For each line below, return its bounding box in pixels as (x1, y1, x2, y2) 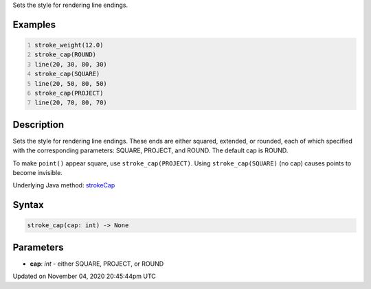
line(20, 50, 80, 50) (34, 80, 108, 87)
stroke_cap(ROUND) (34, 51, 96, 58)
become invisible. (12, 169, 63, 177)
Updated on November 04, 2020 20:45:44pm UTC (12, 272, 156, 281)
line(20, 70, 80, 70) (34, 99, 108, 106)
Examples (12, 19, 56, 30)
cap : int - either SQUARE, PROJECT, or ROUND (30, 259, 164, 268)
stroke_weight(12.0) (34, 41, 104, 49)
